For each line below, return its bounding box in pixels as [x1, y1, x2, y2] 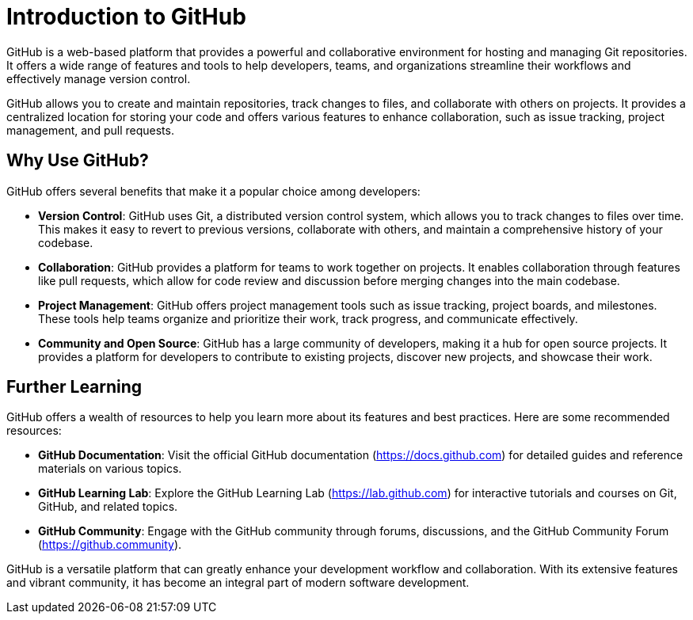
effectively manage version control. [6, 71, 191, 86]
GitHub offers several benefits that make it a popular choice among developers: [6, 184, 421, 198]
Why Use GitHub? [6, 150, 149, 171]
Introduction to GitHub [6, 3, 246, 30]
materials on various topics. [38, 462, 182, 476]
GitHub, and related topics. [38, 500, 178, 514]
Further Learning [6, 377, 143, 397]
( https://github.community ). [38, 538, 182, 552]
